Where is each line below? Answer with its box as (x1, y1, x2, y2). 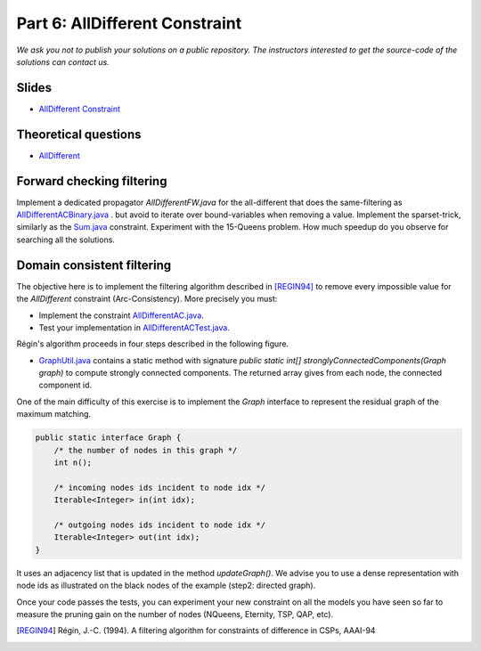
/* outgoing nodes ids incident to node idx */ (53, 519, 266, 530)
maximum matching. (16, 409, 92, 419)
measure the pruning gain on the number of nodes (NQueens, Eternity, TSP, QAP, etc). (16, 608, 334, 619)
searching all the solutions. (16, 234, 116, 245)
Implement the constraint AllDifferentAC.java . (38, 310, 205, 321)
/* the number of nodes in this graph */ (53, 445, 238, 455)
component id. (38, 379, 93, 391)
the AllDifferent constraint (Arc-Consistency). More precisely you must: (16, 294, 278, 305)
